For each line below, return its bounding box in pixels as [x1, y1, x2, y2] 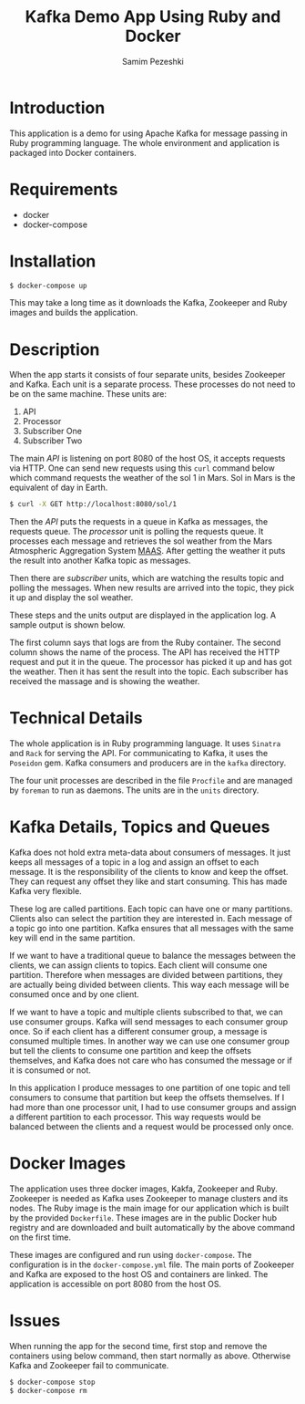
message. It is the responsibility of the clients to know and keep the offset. [9, 867, 289, 878]
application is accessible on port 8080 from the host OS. [9, 1279, 221, 1290]
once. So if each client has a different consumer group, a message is [9, 1026, 268, 1037]
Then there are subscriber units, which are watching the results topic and [9, 573, 285, 584]
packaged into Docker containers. [9, 147, 137, 158]
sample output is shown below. [9, 619, 126, 630]
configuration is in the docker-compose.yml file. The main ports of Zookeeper [9, 1259, 295, 1270]
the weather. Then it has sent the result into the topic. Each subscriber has [9, 666, 289, 677]
